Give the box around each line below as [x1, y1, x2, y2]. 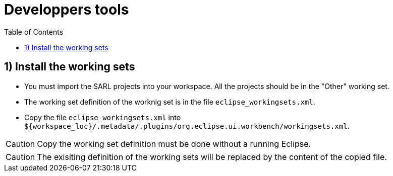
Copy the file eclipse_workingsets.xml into [24, 113, 181, 122]
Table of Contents [4, 27, 64, 36]
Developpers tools [4, 1, 129, 18]
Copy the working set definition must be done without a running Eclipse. [37, 138, 311, 149]
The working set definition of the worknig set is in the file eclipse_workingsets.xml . [24, 97, 315, 106]
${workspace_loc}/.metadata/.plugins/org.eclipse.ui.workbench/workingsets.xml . [24, 121, 350, 130]
